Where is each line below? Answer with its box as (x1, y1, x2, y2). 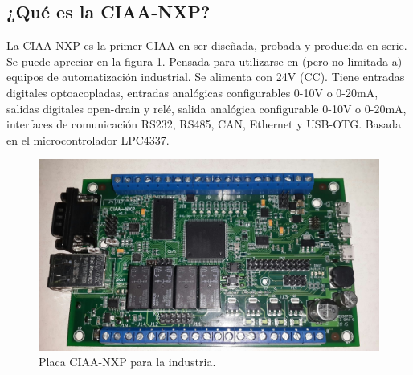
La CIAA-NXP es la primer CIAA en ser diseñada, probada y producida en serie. (6, 37, 407, 54)
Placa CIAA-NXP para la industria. (39, 353, 216, 370)
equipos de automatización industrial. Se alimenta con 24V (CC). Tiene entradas (6, 68, 405, 85)
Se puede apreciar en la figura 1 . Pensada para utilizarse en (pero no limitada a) (6, 52, 403, 69)
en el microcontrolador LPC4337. (6, 131, 170, 148)
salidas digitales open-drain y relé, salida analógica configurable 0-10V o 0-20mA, (6, 100, 407, 116)
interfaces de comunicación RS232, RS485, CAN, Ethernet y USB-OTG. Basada (6, 116, 401, 132)
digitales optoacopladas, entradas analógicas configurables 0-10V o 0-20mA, (6, 84, 378, 100)
